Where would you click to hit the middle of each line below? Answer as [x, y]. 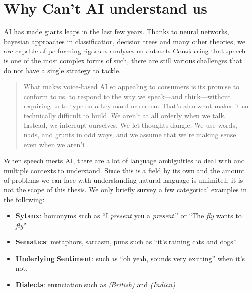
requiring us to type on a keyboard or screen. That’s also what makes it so [136, 106]
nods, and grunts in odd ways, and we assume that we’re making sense [130, 135]
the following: [24, 199]
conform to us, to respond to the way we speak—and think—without [127, 96]
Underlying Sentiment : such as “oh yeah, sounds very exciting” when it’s [130, 258]
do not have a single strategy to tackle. [63, 70]
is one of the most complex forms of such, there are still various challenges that [123, 60]
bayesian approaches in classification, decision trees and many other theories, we [125, 41]
